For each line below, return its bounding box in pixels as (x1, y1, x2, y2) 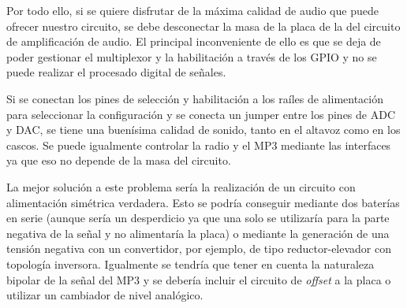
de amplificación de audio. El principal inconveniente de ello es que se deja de (6, 33, 381, 50)
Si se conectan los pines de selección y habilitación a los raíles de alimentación (6, 90, 384, 106)
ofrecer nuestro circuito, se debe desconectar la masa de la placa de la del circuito (6, 17, 401, 34)
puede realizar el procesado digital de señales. (6, 64, 226, 80)
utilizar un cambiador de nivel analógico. (6, 287, 203, 303)
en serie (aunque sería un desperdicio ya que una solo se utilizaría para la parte (6, 210, 390, 226)
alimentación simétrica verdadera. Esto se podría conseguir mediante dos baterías (6, 194, 400, 210)
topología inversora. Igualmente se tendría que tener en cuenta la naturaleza (6, 255, 375, 272)
